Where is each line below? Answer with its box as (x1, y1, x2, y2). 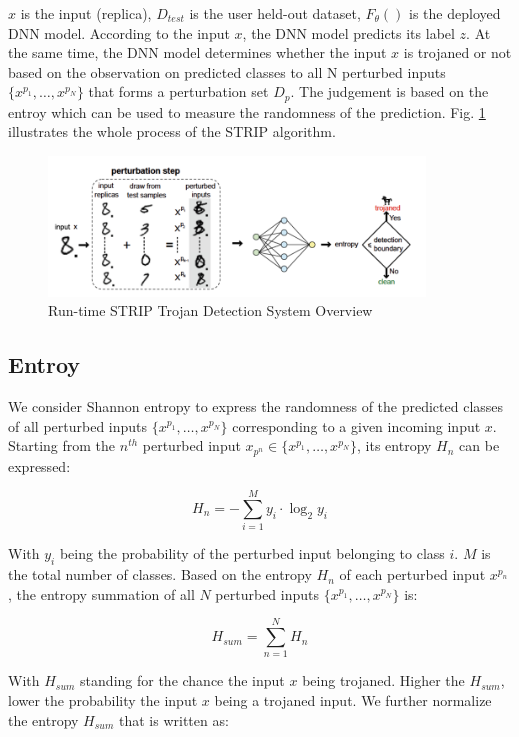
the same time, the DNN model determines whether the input (8, 42, 387, 63)
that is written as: (119, 709, 229, 730)
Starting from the (8, 435, 116, 456)
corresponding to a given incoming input (232, 415, 481, 436)
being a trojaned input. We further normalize (214, 690, 492, 711)
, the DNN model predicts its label (242, 22, 455, 43)
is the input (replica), (20, 3, 152, 23)
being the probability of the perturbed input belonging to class (59, 543, 445, 564)
